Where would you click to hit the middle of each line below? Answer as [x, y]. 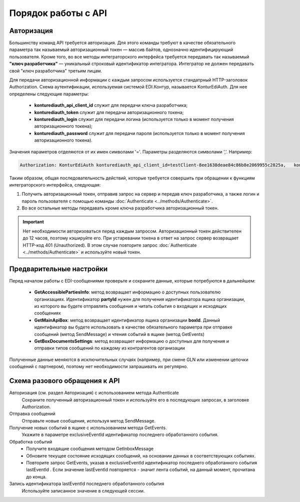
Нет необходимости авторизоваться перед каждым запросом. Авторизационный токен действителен [132, 231]
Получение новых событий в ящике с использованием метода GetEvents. [88, 428]
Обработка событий [31, 441]
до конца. [36, 476]
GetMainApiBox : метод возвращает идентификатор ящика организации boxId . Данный [127, 320]
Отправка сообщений [32, 414]
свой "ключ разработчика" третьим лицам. [56, 70]
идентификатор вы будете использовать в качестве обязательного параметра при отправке [133, 327]
